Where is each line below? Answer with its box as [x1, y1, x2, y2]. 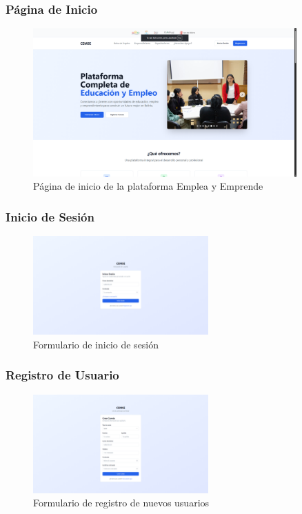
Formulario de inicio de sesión [33, 337, 159, 351]
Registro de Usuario [6, 366, 119, 384]
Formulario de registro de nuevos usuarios [33, 495, 210, 510]
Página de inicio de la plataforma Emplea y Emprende [33, 179, 263, 193]
